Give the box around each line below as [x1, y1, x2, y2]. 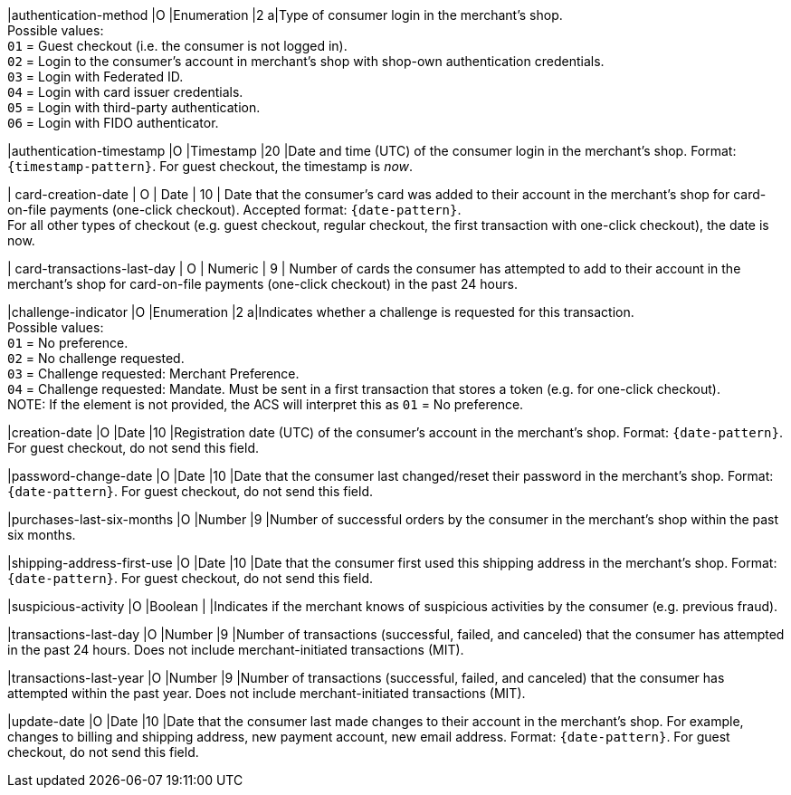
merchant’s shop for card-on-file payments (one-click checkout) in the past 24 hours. [7, 276, 518, 292]
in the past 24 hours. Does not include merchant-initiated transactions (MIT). [7, 642, 464, 657]
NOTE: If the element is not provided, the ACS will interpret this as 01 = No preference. [7, 397, 524, 412]
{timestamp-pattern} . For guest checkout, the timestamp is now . [7, 158, 414, 174]
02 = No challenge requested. [7, 350, 185, 366]
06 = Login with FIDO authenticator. [7, 115, 219, 130]
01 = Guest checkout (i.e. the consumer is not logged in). [7, 38, 348, 53]
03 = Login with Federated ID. [7, 69, 184, 84]
